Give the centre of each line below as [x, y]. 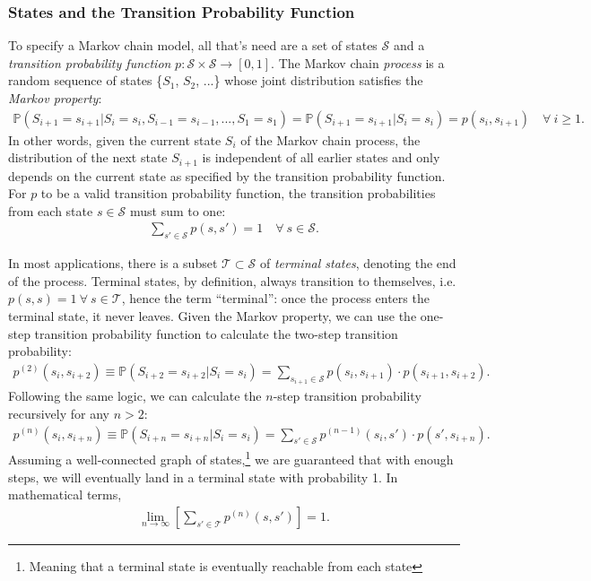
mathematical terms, [65, 494]
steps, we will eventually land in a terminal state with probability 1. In [203, 477]
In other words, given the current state [115, 139]
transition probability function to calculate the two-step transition [216, 333]
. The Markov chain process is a [358, 62]
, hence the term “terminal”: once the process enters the [275, 298]
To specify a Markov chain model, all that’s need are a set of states [193, 45]
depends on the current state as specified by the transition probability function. [227, 175]
